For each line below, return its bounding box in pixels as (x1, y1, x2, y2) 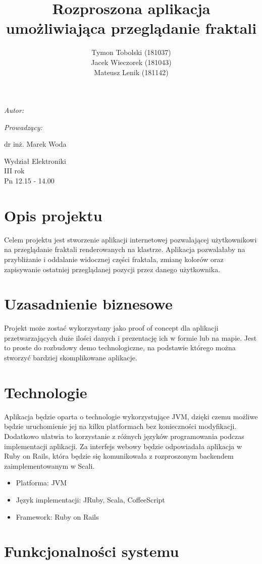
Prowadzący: (4, 121, 42, 132)
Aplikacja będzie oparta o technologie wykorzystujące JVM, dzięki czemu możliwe (4, 411, 258, 421)
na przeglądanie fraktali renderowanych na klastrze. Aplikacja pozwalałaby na (4, 244, 245, 255)
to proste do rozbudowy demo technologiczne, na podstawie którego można (4, 342, 236, 353)
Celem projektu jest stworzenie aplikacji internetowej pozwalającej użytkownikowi (4, 234, 257, 244)
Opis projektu (4, 205, 102, 225)
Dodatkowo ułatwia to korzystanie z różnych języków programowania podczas (4, 430, 244, 441)
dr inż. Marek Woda (4, 139, 67, 149)
